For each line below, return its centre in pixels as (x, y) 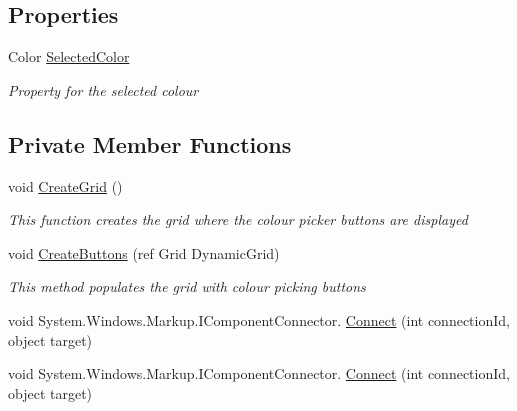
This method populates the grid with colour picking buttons (187, 286)
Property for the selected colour (103, 89)
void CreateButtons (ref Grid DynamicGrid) (144, 252)
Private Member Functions (150, 143)
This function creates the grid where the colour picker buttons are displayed (238, 219)
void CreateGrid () (65, 185)
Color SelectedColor (69, 56)
